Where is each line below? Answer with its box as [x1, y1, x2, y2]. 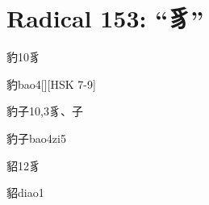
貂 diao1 [6, 184, 44, 201]
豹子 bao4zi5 [6, 129, 66, 146]
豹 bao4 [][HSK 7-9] [6, 75, 96, 92]
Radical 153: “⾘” [6, 2, 204, 35]
